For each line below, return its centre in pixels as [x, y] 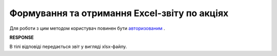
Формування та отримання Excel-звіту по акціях [119, 13]
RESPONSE [22, 37]
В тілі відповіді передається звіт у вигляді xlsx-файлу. [68, 47]
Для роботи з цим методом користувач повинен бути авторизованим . [87, 28]
